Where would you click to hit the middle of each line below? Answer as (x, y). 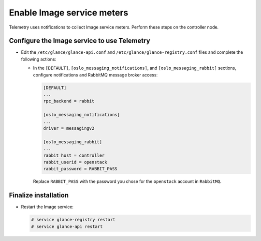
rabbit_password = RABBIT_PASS (80, 169)
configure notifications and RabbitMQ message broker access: (95, 75)
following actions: (39, 59)
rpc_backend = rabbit (69, 101)
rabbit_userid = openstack (75, 162)
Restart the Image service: (47, 207)
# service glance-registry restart (73, 220)
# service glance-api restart (67, 226)
